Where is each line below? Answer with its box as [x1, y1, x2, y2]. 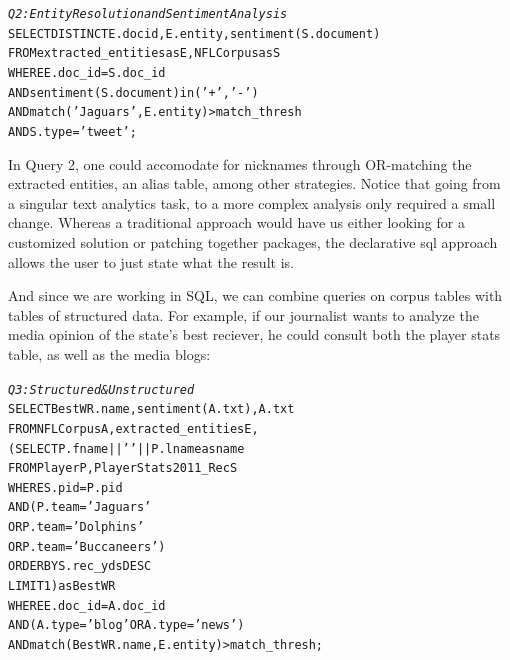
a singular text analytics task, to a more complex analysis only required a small [8, 192, 496, 213]
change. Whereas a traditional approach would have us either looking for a [8, 212, 465, 233]
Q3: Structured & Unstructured [8, 382, 195, 397]
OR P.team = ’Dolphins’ [8, 520, 145, 535]
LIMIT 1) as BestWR [8, 579, 116, 594]
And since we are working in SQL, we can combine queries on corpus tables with [8, 285, 503, 306]
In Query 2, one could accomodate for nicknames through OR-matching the [8, 153, 472, 174]
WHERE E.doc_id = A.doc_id [8, 598, 166, 613]
